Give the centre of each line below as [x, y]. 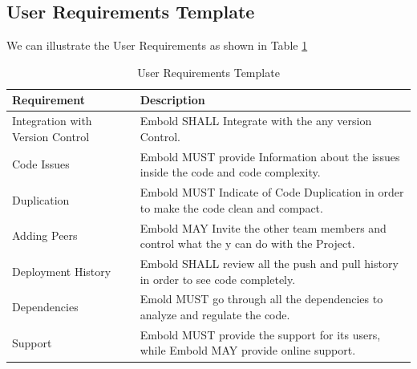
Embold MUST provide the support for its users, [260, 334]
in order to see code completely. [218, 279]
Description [172, 100]
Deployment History [62, 271]
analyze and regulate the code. [215, 315]
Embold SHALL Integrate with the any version [256, 121]
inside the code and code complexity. [230, 172]
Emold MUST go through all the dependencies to [261, 299]
